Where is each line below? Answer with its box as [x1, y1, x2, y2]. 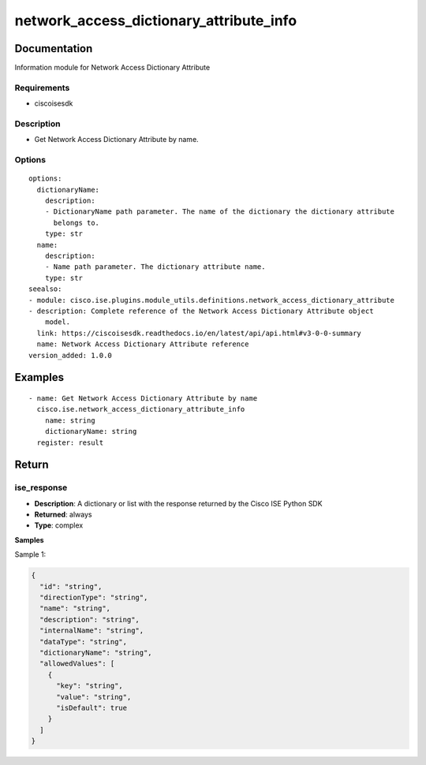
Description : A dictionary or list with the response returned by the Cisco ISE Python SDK [34, 498, 323, 508]
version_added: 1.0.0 [28, 351, 112, 360]
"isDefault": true [56, 703, 128, 712]
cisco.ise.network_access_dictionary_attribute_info [36, 405, 245, 414]
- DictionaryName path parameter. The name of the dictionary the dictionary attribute [44, 207, 394, 216]
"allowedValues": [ [39, 659, 115, 668]
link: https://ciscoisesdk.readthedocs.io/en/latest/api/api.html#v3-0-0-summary [36, 328, 362, 338]
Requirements [14, 82, 70, 93]
